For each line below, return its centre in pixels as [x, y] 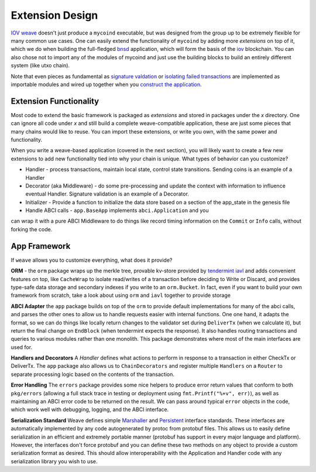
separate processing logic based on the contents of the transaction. [93, 374]
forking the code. [32, 229]
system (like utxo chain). [40, 66]
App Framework [41, 246]
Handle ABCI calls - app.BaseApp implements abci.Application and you [117, 210]
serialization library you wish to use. [54, 461]
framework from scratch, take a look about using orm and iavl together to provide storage [121, 295]
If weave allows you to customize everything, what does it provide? [92, 260]
